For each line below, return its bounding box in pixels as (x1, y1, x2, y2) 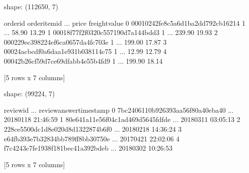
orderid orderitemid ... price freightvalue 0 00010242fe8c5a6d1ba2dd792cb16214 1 (4, 17, 246, 28)
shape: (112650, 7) (4, 1, 58, 11)
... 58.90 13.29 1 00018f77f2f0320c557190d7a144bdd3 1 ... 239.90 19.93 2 (4, 27, 218, 37)
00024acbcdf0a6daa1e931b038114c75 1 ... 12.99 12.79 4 (4, 46, 167, 56)
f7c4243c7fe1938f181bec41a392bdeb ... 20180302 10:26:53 (4, 143, 173, 153)
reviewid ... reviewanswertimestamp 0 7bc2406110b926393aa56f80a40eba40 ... (4, 104, 234, 115)
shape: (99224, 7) (4, 88, 55, 99)
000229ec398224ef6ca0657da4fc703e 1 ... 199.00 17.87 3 (4, 36, 167, 47)
